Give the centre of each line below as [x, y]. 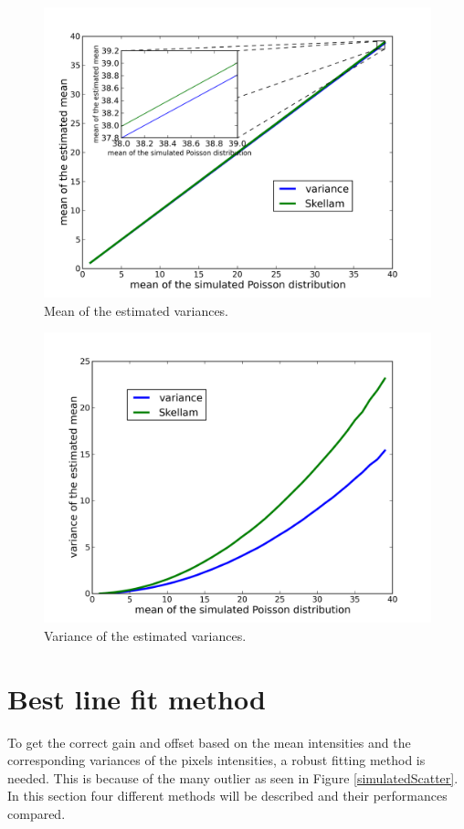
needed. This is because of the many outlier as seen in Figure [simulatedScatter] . [233, 777]
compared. [37, 813]
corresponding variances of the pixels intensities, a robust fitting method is [216, 760]
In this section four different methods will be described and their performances [227, 796]
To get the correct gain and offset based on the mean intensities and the [209, 742]
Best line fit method [137, 698]
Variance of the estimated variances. [145, 635]
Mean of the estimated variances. [137, 310]
